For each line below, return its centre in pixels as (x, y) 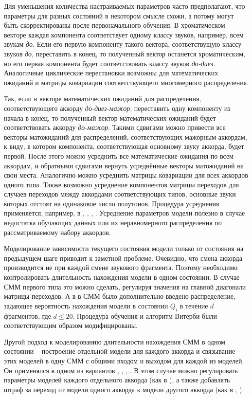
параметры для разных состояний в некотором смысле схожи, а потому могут (119, 15)
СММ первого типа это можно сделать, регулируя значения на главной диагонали (125, 286)
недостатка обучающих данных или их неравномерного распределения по (113, 223)
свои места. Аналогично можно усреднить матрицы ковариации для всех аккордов (126, 175)
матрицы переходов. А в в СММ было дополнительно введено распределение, (120, 296)
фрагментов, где (27, 316)
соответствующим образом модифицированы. (71, 325)
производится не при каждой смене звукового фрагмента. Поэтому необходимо (121, 267)
